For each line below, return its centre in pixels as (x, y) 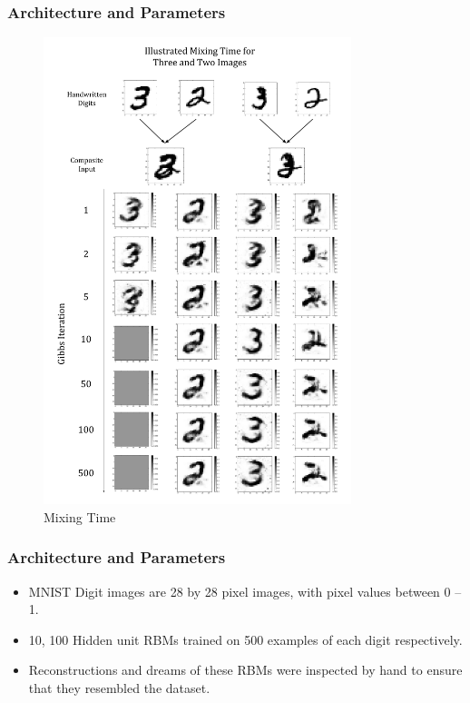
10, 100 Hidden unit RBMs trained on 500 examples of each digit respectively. (245, 639)
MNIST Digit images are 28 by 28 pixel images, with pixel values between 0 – (245, 591)
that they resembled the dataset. (119, 688)
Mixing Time (80, 516)
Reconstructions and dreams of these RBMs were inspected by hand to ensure (245, 670)
